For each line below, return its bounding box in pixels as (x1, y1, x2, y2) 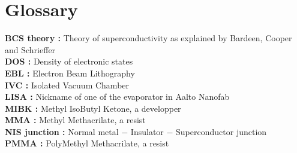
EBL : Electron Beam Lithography (5, 66, 135, 79)
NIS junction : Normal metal (5, 125, 119, 137)
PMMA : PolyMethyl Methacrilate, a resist (5, 137, 169, 149)
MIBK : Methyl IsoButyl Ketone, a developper (5, 102, 181, 114)
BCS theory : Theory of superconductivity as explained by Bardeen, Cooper (5, 32, 292, 44)
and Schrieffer (5, 43, 56, 56)
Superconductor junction (176, 125, 267, 137)
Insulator (130, 125, 164, 137)
